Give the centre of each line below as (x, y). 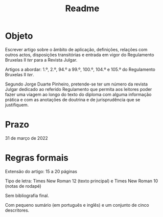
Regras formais (37, 158)
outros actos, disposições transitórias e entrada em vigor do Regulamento (80, 55)
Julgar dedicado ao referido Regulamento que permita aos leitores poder (79, 89)
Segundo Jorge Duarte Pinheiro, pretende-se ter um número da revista (76, 84)
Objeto (19, 36)
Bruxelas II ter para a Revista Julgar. (41, 60)
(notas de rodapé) (23, 186)
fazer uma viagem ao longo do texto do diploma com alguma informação (78, 94)
